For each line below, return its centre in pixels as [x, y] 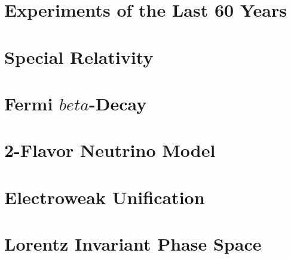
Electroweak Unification [105, 197]
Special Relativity [79, 56]
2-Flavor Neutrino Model [110, 150]
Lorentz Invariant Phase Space [133, 244]
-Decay [118, 103]
